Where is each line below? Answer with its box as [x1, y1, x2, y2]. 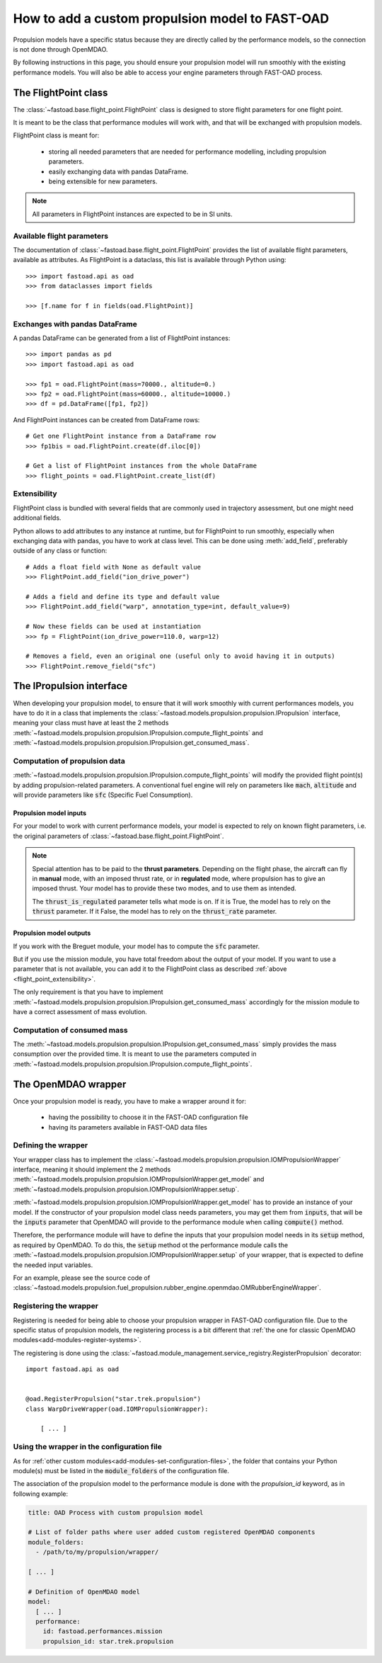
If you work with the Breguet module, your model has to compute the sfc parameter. [13, 942, 260, 950]
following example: [13, 1489, 69, 1498]
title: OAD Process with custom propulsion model [28, 1509, 204, 1516]
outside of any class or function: [13, 546, 108, 555]
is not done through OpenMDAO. [13, 45, 108, 53]
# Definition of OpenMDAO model [28, 1587, 141, 1596]
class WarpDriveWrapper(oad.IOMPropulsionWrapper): [25, 1404, 209, 1413]
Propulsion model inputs [13, 809, 87, 817]
